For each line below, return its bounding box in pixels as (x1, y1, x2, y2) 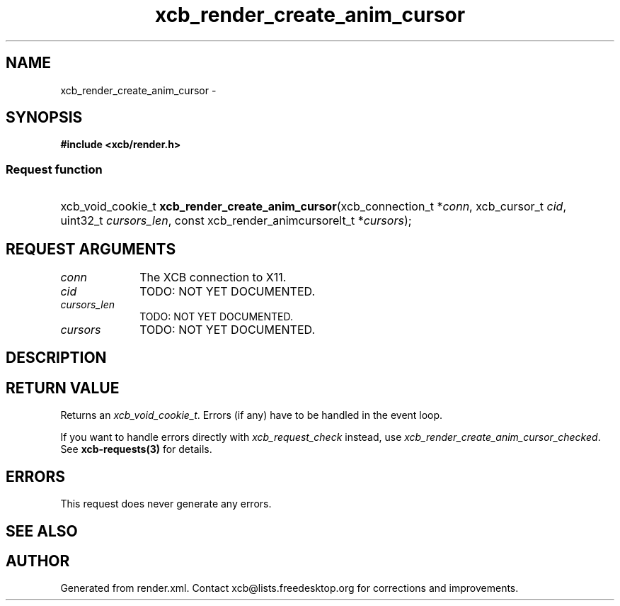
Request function (6, 162, 103, 176)
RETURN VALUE (6, 378, 120, 397)
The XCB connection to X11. (139, 270, 287, 285)
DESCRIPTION (6, 349, 107, 367)
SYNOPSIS (6, 108, 83, 127)
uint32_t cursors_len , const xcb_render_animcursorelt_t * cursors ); (60, 213, 412, 228)
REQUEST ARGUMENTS (6, 240, 176, 258)
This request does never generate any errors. (60, 498, 272, 510)
